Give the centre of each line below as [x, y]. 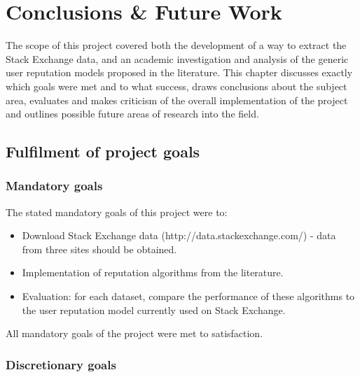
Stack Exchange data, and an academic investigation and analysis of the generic [177, 58]
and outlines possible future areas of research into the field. [132, 114]
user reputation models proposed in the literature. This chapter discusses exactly [179, 72]
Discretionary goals [61, 364]
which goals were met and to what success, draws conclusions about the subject [176, 86]
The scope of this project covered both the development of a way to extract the [176, 45]
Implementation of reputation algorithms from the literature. [153, 272]
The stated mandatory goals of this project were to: [117, 212]
